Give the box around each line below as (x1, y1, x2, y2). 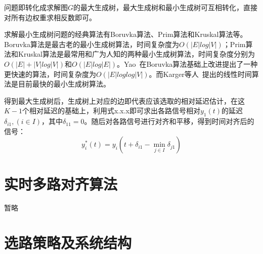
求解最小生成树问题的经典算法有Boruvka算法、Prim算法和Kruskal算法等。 (4, 29, 247, 39)
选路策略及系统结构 (4, 232, 132, 253)
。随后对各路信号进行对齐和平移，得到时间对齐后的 (84, 116, 254, 126)
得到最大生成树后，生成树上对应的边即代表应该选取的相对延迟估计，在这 (4, 95, 245, 106)
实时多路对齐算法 (4, 173, 118, 194)
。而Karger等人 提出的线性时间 (149, 68, 252, 79)
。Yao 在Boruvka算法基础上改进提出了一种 (117, 58, 258, 69)
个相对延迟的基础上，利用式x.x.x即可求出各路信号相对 (22, 105, 200, 116)
